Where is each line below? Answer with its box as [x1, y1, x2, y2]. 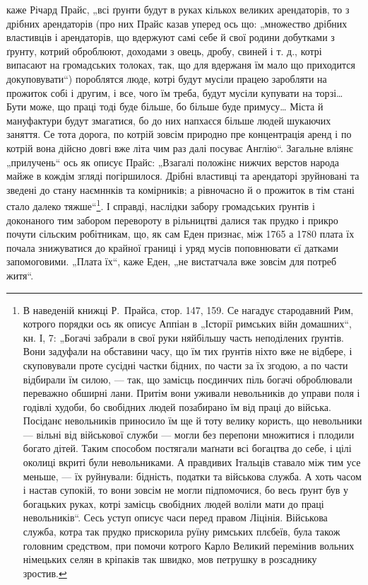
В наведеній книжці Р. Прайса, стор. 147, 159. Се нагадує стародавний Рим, [23, 302, 354, 317]
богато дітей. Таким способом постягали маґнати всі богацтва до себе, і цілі [23, 441, 352, 456]
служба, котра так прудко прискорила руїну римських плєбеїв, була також [23, 524, 340, 539]
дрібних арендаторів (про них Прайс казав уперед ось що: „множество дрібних [6, 16, 348, 30]
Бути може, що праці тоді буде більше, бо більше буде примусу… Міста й [6, 99, 324, 114]
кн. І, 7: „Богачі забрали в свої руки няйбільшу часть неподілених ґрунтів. [23, 330, 344, 344]
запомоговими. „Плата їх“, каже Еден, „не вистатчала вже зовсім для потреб [6, 254, 337, 269]
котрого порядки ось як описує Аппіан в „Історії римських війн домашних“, [23, 316, 352, 331]
